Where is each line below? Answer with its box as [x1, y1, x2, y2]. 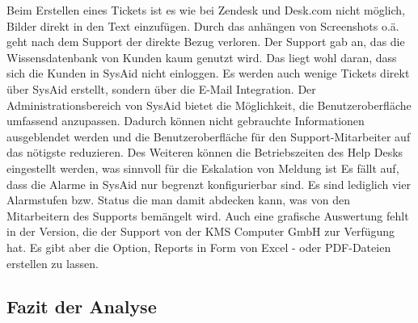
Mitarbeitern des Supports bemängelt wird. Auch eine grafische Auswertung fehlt [6, 207, 409, 224]
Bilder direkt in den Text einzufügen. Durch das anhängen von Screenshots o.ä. [6, 17, 399, 34]
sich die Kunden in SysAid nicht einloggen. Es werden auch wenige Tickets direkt [6, 65, 410, 82]
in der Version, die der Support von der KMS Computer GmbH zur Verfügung [6, 223, 395, 240]
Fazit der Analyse [6, 294, 157, 319]
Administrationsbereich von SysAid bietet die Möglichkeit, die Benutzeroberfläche [6, 96, 412, 113]
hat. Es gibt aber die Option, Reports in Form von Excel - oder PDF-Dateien [6, 238, 391, 255]
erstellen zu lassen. [6, 254, 99, 271]
